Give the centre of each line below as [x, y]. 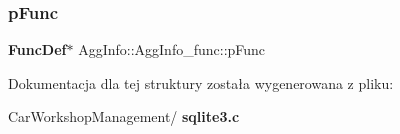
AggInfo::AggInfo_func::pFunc [172, 49]
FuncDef [37, 49]
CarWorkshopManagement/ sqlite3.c [124, 116]
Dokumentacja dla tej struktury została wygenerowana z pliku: [201, 82]
